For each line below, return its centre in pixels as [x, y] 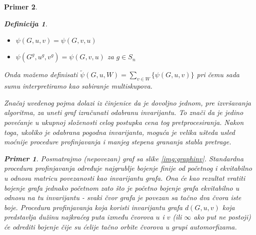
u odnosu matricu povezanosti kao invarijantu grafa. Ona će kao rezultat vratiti [125, 177]
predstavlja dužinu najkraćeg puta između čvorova [79, 217]
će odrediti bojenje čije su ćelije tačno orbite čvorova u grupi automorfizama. [121, 226]
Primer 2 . [21, 6]
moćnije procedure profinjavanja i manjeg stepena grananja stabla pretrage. [118, 142]
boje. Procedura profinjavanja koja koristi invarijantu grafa [93, 207]
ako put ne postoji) [222, 217]
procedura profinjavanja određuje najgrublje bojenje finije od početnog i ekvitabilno [128, 168]
